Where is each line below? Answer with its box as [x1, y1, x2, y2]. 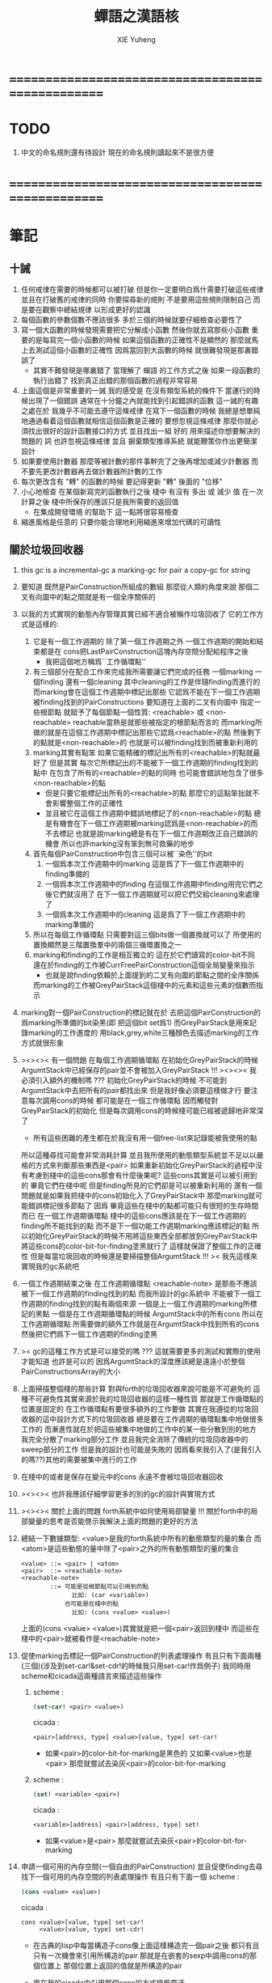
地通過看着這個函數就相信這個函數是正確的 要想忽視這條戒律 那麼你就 [20, 416, 252, 426]
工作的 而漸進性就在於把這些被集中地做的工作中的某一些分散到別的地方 [20, 1424, 257, 1434]
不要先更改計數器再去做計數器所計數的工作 [20, 467, 163, 477]
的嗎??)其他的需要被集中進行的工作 [20, 1454, 138, 1464]
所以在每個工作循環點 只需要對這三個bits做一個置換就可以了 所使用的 [32, 930, 262, 939]
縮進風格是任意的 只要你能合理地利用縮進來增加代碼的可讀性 [20, 517, 221, 527]
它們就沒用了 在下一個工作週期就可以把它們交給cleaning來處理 [52, 889, 260, 899]
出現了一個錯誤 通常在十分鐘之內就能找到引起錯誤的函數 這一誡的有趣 [27, 396, 259, 405]
